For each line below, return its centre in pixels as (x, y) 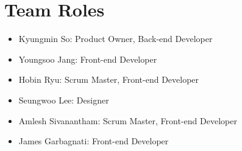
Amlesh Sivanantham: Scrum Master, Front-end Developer (128, 120)
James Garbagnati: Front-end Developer (94, 141)
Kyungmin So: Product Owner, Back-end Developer (116, 39)
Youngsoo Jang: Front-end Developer (88, 59)
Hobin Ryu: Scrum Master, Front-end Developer (109, 79)
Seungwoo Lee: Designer (64, 100)
